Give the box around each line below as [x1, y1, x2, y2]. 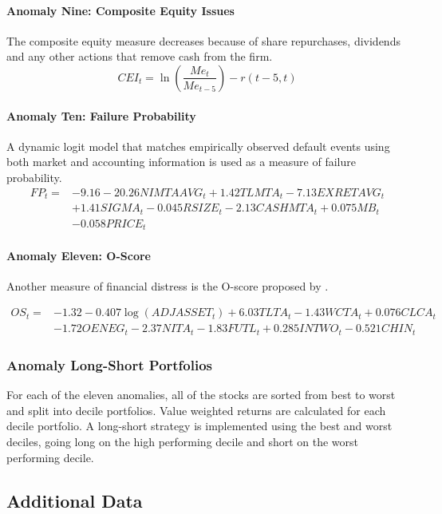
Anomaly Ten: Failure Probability [6, 107, 196, 124]
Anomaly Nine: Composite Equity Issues [6, 2, 235, 18]
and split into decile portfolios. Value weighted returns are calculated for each [6, 401, 386, 418]
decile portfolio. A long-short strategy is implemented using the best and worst [6, 417, 393, 434]
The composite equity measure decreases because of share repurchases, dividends [6, 32, 401, 49]
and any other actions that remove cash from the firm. [6, 48, 273, 65]
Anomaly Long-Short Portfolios [6, 354, 213, 374]
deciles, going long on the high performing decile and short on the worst [6, 433, 359, 449]
